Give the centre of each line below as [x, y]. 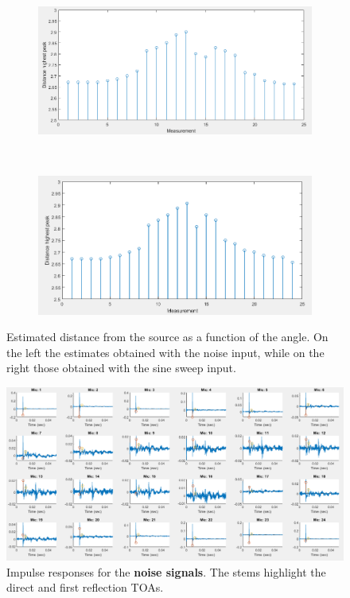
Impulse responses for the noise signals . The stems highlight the [166, 571]
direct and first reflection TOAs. [85, 587]
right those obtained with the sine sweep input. [121, 368]
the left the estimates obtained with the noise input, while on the [165, 352]
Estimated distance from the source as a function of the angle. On [167, 337]
